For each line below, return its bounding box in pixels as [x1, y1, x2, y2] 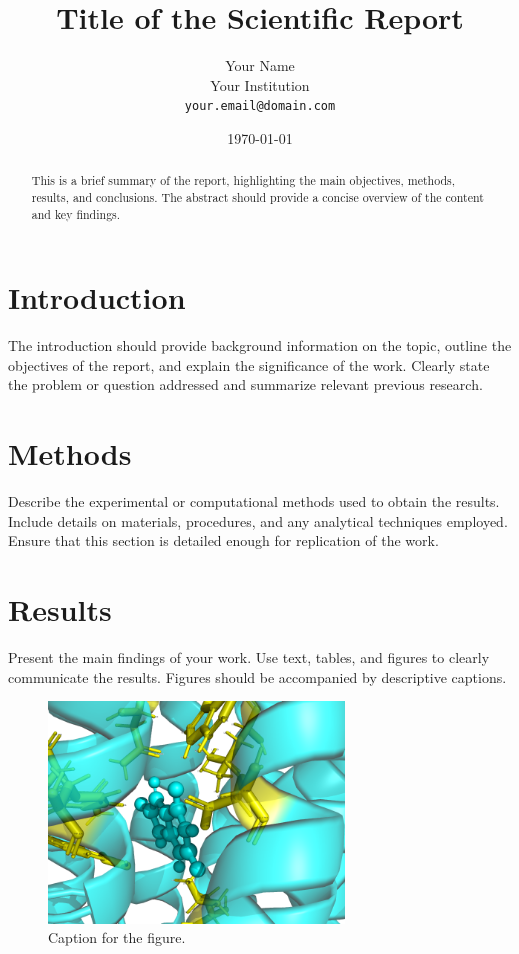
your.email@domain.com [184, 99, 336, 114]
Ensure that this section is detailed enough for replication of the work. [8, 530, 439, 551]
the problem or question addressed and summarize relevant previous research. [8, 374, 483, 395]
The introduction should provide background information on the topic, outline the [8, 335, 512, 356]
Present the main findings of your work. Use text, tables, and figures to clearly [8, 647, 490, 668]
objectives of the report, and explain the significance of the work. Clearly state [8, 354, 490, 375]
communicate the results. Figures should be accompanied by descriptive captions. [8, 666, 507, 687]
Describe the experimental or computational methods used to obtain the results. [8, 491, 500, 512]
